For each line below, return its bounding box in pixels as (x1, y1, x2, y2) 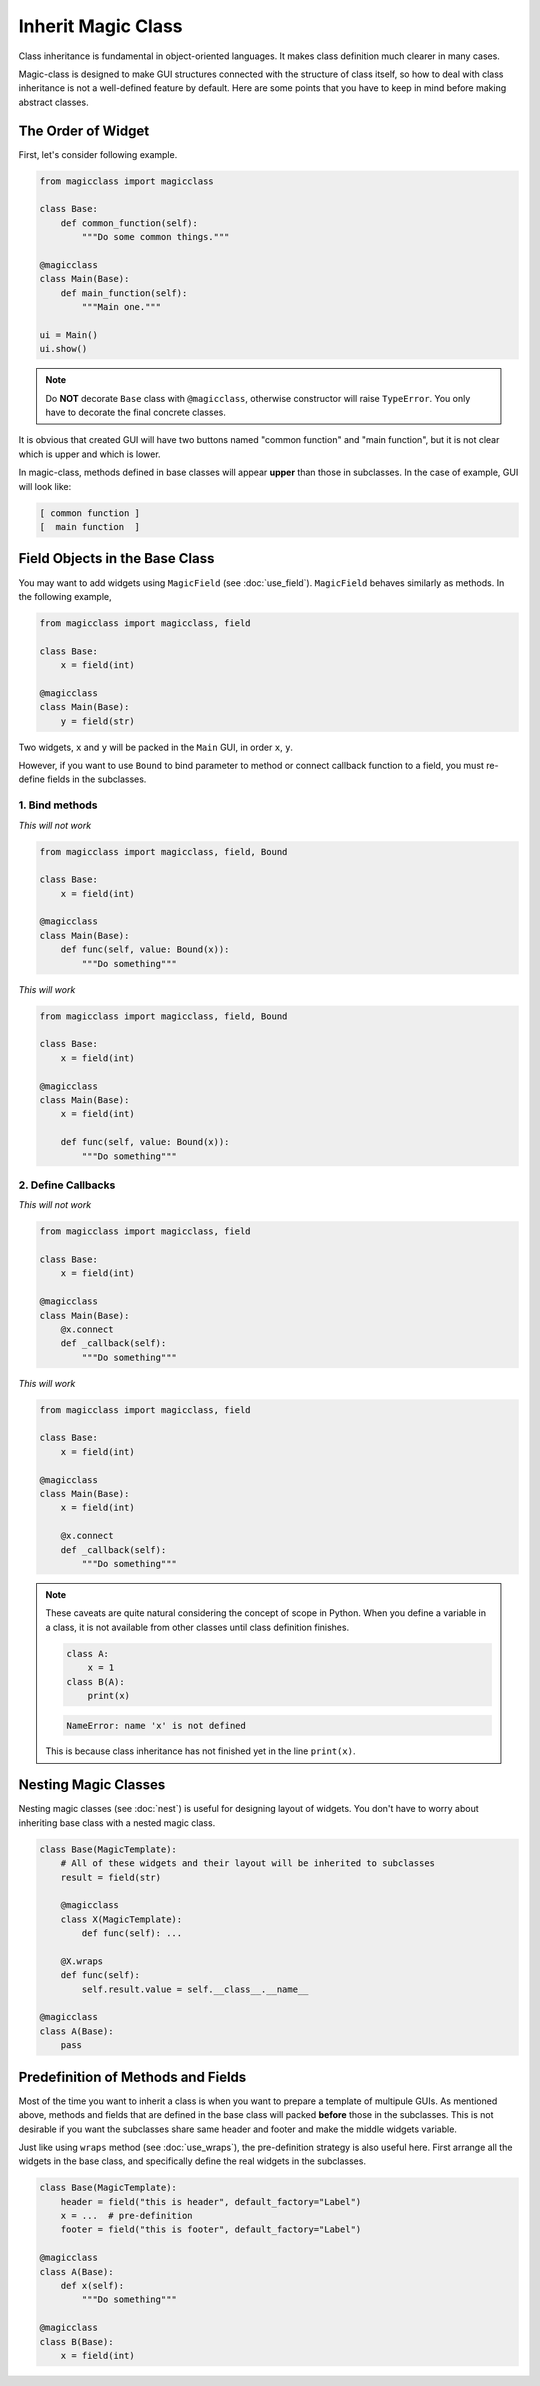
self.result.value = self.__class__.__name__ (81, 1983, 309, 1995)
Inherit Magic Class (18, 15, 184, 37)
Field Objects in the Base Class (18, 550, 215, 567)
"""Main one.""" (81, 301, 162, 313)
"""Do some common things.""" (81, 231, 230, 243)
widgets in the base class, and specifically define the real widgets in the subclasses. (18, 2155, 367, 2167)
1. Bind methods (18, 798, 98, 812)
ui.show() (39, 343, 88, 355)
